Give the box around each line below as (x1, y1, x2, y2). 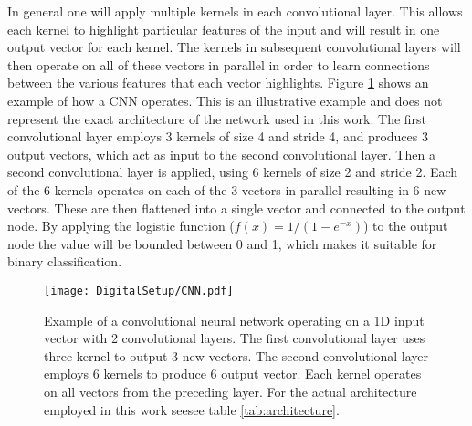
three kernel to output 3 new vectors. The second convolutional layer (44, 346, 429, 365)
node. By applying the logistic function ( (7, 216, 235, 235)
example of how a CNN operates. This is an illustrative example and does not (7, 90, 443, 109)
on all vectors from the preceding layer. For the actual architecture (44, 381, 417, 400)
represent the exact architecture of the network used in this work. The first (7, 109, 427, 128)
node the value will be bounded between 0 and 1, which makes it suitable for (7, 234, 437, 253)
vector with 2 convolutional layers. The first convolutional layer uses (44, 328, 425, 348)
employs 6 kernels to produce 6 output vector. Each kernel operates (44, 364, 422, 383)
